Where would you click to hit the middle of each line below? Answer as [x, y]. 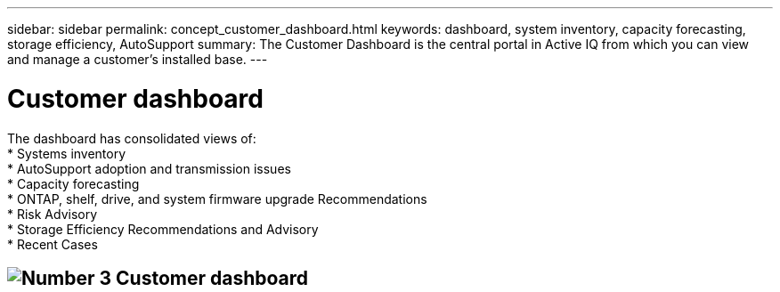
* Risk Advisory [53, 214]
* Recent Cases [53, 244]
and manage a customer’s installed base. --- [138, 59]
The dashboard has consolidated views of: [132, 138]
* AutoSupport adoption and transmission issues [149, 168]
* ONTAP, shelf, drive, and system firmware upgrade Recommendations [217, 199]
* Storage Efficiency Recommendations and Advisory [163, 229]
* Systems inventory [67, 153]
